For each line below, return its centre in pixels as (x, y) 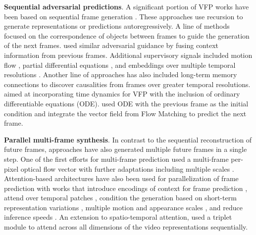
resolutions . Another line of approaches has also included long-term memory (121, 74)
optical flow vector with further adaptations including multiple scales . (127, 168)
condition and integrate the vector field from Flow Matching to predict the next (125, 113)
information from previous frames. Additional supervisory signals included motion (128, 55)
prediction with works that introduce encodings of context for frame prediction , (126, 188)
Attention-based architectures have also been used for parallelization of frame (121, 178)
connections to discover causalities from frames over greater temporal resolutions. (127, 84)
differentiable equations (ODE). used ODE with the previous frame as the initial (126, 103)
